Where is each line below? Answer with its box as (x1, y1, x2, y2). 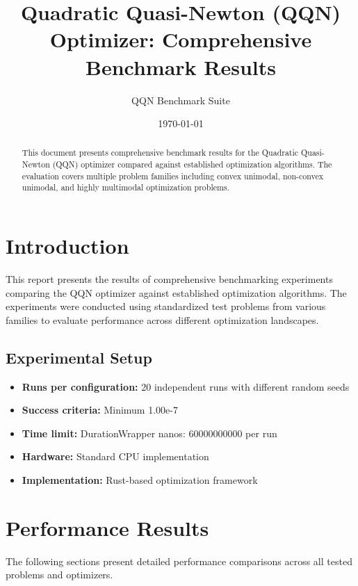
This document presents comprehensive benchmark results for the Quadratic (22, 147, 299, 158)
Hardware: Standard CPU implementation (22, 449, 209, 464)
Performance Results (6, 513, 209, 542)
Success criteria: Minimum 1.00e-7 (22, 402, 178, 417)
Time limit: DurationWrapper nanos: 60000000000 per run (22, 425, 277, 440)
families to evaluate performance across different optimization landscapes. (6, 312, 319, 327)
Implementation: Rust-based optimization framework (22, 473, 258, 487)
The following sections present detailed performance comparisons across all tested (6, 553, 352, 568)
